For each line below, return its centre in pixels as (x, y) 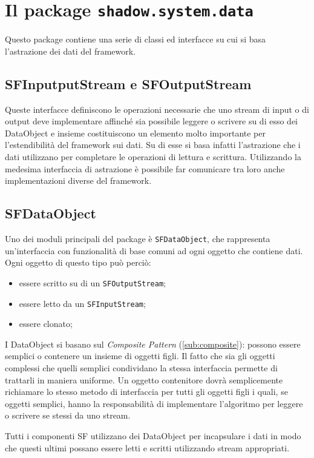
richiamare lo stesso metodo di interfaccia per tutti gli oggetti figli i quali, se (146, 392)
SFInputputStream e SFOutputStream (128, 83)
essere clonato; (46, 324)
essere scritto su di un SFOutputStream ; (92, 282)
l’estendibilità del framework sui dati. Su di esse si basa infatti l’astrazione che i (153, 145)
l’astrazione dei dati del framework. (70, 51)
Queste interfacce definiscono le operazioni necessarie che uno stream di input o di (157, 109)
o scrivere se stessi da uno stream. (68, 415)
